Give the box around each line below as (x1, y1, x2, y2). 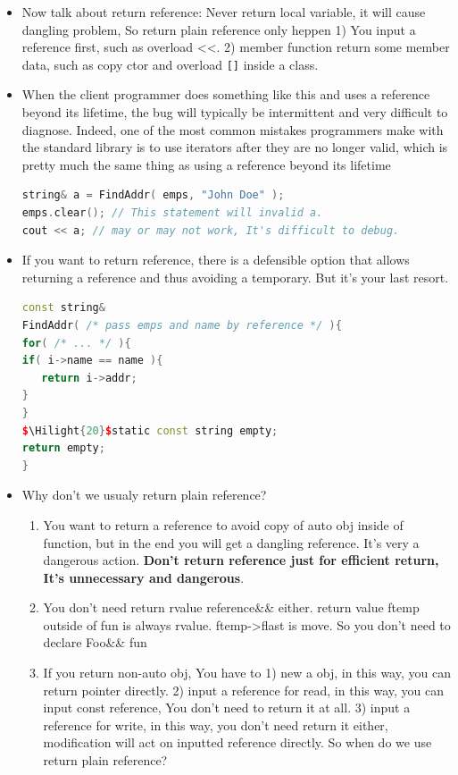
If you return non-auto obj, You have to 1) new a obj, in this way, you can (43, 663, 451, 682)
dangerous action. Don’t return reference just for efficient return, (43, 551, 439, 569)
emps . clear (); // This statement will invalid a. (21, 206, 323, 219)
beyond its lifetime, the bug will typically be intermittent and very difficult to (21, 103, 448, 122)
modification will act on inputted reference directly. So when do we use (43, 733, 432, 752)
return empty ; (21, 442, 105, 455)
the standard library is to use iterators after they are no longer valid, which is (21, 138, 448, 156)
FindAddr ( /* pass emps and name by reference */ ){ (21, 318, 342, 332)
